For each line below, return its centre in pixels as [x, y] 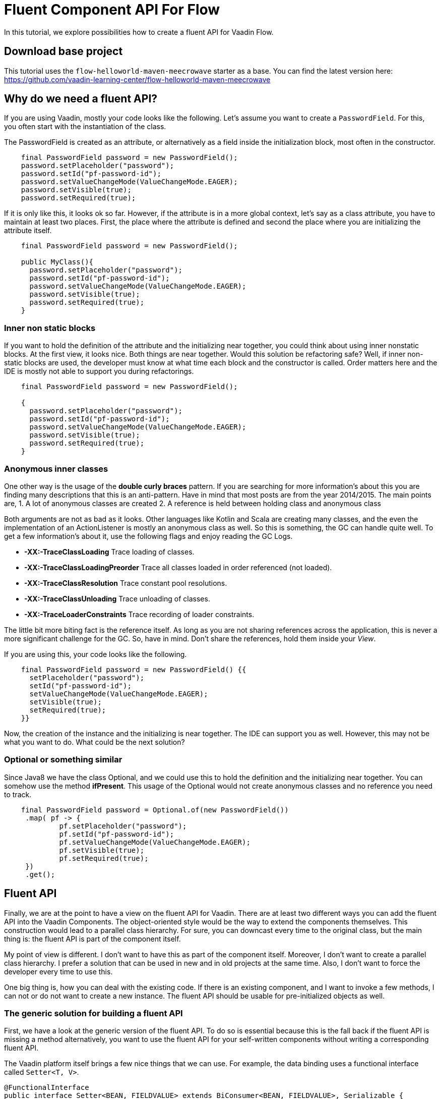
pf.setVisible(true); [102, 850]
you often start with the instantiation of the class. [85, 127]
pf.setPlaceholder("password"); [123, 826]
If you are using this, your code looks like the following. [96, 654]
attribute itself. [28, 231]
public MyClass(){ [57, 262]
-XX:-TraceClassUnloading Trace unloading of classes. [117, 598]
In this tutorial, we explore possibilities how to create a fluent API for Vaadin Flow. [139, 32]
